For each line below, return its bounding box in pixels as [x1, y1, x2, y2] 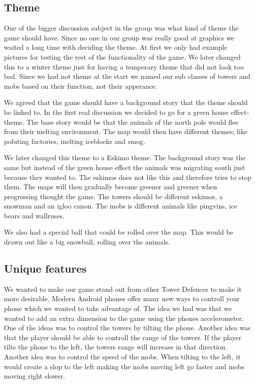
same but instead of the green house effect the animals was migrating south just [4, 162, 245, 172]
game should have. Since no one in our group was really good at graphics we [4, 32, 234, 42]
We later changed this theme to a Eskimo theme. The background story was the [4, 152, 246, 163]
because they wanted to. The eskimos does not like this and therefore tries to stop [4, 172, 252, 182]
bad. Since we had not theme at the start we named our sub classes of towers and [4, 71, 251, 81]
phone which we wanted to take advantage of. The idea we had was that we [4, 303, 232, 314]
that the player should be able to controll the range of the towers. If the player [4, 332, 242, 342]
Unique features [4, 261, 87, 276]
